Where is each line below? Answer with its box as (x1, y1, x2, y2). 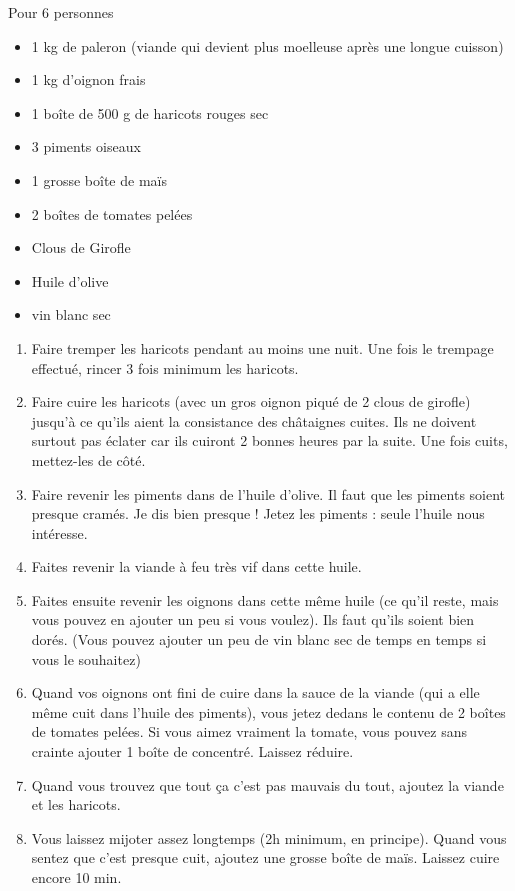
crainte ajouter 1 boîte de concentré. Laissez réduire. (31, 741, 354, 762)
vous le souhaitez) (31, 648, 141, 669)
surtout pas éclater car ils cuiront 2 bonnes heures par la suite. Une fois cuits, (31, 430, 508, 451)
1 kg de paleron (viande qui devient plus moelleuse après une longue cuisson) (31, 35, 504, 56)
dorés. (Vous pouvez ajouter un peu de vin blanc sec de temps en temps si (31, 629, 487, 650)
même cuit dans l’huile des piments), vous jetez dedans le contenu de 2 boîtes (31, 701, 506, 722)
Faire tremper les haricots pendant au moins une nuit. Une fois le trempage (31, 337, 494, 358)
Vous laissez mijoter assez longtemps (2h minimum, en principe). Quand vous (31, 827, 507, 848)
